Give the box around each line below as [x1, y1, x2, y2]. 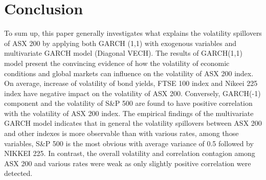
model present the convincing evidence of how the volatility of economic [4, 57, 230, 68]
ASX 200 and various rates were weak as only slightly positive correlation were [4, 157, 251, 168]
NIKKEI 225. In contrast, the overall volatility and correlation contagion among [4, 148, 255, 159]
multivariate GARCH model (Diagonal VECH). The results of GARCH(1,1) [4, 48, 242, 58]
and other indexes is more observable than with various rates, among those [4, 128, 239, 139]
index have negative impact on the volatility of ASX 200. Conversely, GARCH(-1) [4, 87, 261, 98]
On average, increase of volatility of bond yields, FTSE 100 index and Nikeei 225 [4, 78, 258, 88]
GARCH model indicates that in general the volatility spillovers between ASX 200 [4, 118, 262, 128]
